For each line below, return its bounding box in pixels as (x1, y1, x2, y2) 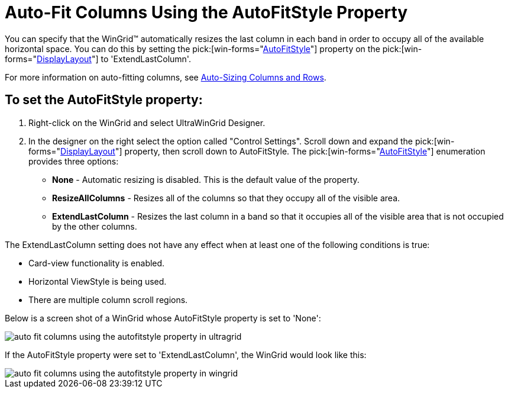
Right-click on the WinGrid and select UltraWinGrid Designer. (28, 117, 266, 128)
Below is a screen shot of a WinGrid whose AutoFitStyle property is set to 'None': (5, 313, 321, 323)
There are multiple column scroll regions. (28, 294, 188, 305)
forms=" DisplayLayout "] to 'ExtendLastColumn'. (5, 53, 191, 64)
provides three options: (28, 156, 119, 166)
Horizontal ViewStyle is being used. (28, 276, 167, 286)
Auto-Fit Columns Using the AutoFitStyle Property (5, 2, 408, 22)
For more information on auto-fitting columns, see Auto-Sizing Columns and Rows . (5, 72, 326, 82)
